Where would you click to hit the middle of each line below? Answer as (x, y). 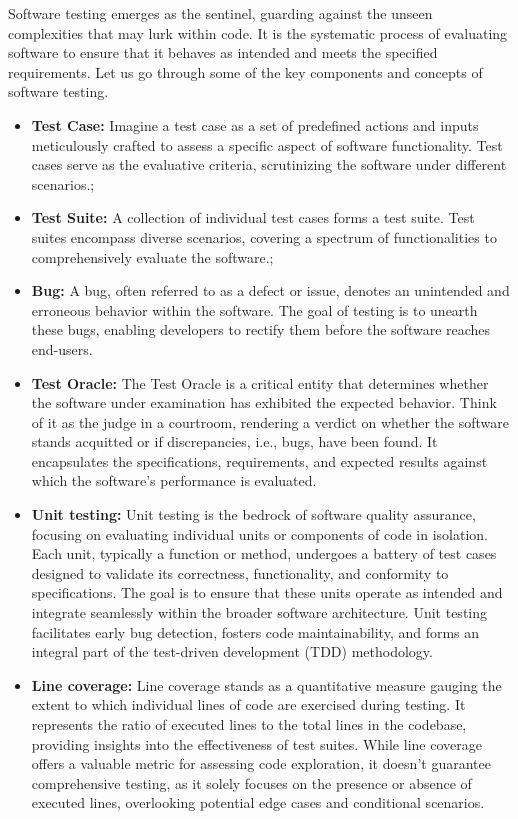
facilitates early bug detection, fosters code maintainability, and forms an (255, 631)
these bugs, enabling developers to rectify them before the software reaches (261, 329)
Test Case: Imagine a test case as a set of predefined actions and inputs (255, 124)
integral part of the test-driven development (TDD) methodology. (232, 651)
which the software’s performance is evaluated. (174, 480)
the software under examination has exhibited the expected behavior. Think (264, 402)
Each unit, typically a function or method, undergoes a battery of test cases (264, 553)
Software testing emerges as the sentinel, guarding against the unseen (220, 13)
